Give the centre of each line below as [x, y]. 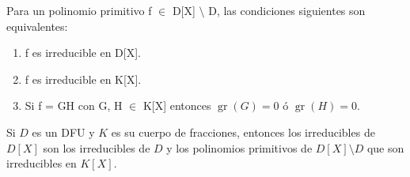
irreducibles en [42, 163]
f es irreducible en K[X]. [83, 79]
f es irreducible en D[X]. [83, 53]
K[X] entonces [177, 105]
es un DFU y [63, 132]
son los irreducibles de [97, 147]
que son [385, 147]
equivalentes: [37, 26]
